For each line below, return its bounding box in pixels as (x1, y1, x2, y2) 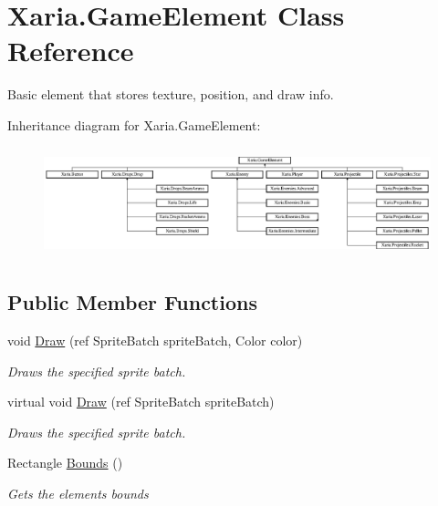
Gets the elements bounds (7, 483, 149, 502)
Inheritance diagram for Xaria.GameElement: (7, 115, 261, 134)
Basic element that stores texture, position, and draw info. (7, 85, 334, 104)
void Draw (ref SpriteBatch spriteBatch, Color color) (7, 330, 303, 349)
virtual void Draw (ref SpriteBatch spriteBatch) (7, 392, 275, 411)
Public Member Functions (7, 288, 257, 316)
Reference (7, 32, 134, 69)
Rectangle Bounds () (7, 453, 123, 472)
